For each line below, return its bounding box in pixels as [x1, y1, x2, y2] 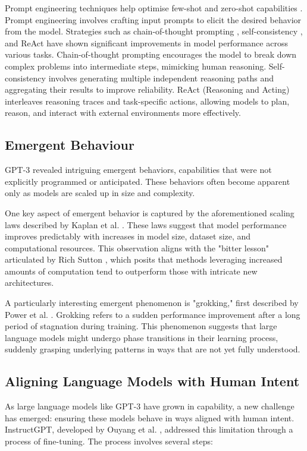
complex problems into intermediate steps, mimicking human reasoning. [5, 59, 267, 72]
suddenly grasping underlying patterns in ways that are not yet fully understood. [5, 343, 300, 355]
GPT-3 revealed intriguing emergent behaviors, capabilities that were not [5, 163, 272, 176]
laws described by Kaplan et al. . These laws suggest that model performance [5, 218, 287, 231]
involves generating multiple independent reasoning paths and [48, 71, 274, 84]
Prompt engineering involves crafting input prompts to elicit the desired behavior [5, 13, 302, 26]
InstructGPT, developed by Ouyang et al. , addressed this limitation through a [5, 423, 293, 436]
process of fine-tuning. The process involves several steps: [5, 435, 213, 447]
